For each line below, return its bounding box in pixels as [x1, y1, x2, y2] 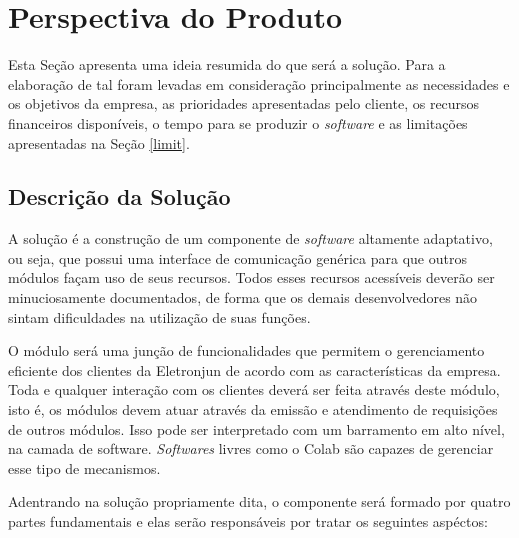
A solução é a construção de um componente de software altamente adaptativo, [8, 228, 493, 249]
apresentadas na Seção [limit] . [8, 132, 190, 153]
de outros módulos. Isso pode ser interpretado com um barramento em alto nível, [8, 418, 505, 439]
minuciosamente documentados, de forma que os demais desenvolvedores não [8, 287, 478, 308]
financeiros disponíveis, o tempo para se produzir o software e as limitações [8, 112, 468, 133]
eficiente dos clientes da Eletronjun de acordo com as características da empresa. [8, 359, 501, 380]
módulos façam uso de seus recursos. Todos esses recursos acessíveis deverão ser [8, 267, 495, 288]
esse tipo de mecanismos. [8, 457, 161, 478]
